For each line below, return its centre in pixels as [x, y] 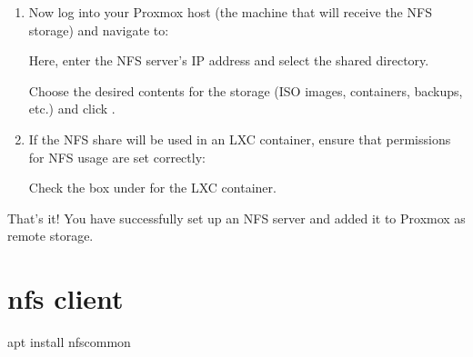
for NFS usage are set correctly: [117, 157]
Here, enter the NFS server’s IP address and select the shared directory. [229, 60]
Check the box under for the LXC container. [152, 188]
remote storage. [50, 236]
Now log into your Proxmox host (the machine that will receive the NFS [230, 12]
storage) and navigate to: [99, 30]
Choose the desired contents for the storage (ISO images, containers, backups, [246, 90]
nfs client [65, 298]
